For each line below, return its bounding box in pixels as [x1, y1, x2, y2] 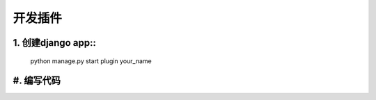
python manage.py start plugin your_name [30, 56, 152, 65]
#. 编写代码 [13, 75, 61, 87]
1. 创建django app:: [13, 37, 97, 49]
